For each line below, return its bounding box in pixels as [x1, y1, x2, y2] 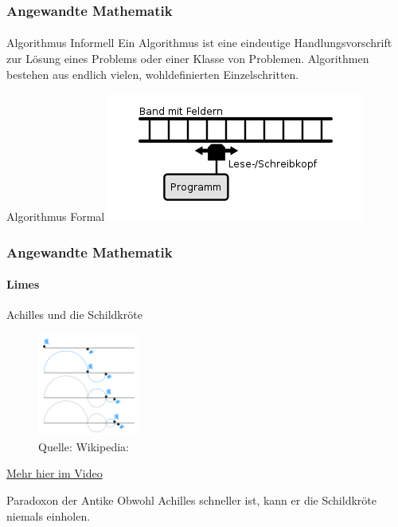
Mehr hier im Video [6, 465, 103, 482]
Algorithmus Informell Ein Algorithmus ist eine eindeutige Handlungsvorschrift [6, 34, 392, 51]
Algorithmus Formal [6, 208, 105, 225]
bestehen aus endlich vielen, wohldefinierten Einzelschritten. [6, 65, 299, 82]
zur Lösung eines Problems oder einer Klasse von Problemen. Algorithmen [6, 50, 369, 67]
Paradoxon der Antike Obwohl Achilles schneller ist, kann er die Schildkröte [6, 492, 377, 509]
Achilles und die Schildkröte [6, 306, 142, 323]
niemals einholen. [6, 507, 91, 524]
